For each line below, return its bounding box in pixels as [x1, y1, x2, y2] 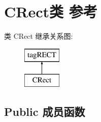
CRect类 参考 [4, 1, 97, 22]
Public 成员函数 [4, 104, 85, 119]
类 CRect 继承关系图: [4, 31, 73, 41]
